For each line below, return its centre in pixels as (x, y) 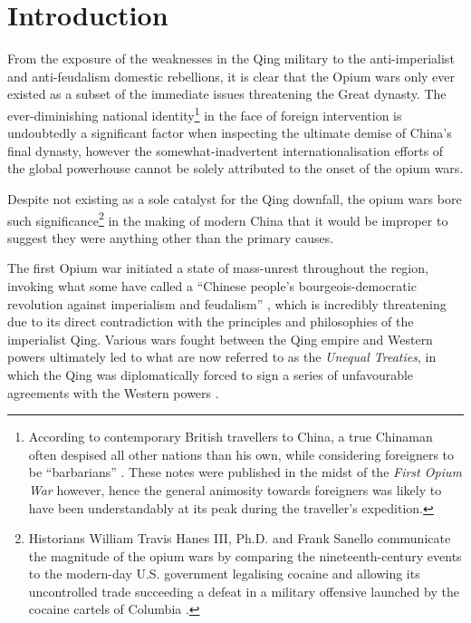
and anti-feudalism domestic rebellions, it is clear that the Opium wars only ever (231, 76)
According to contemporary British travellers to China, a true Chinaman (231, 437)
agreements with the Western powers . (113, 392)
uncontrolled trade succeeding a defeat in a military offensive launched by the (244, 591)
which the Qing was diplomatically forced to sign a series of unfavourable (211, 374)
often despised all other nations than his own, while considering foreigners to (241, 454)
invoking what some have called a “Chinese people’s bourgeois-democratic (212, 285)
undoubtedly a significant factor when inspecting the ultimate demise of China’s (230, 133)
